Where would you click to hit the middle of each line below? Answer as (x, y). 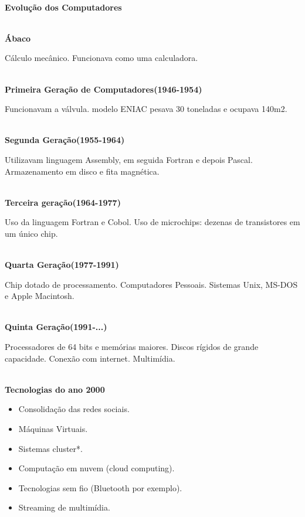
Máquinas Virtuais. (53, 429)
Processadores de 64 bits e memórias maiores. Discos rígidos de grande (132, 347)
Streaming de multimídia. (64, 507)
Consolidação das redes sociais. (74, 409)
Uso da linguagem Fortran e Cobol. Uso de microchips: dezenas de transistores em (152, 222)
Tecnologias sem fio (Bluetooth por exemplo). (100, 487)
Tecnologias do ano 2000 (55, 389)
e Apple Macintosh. (40, 296)
